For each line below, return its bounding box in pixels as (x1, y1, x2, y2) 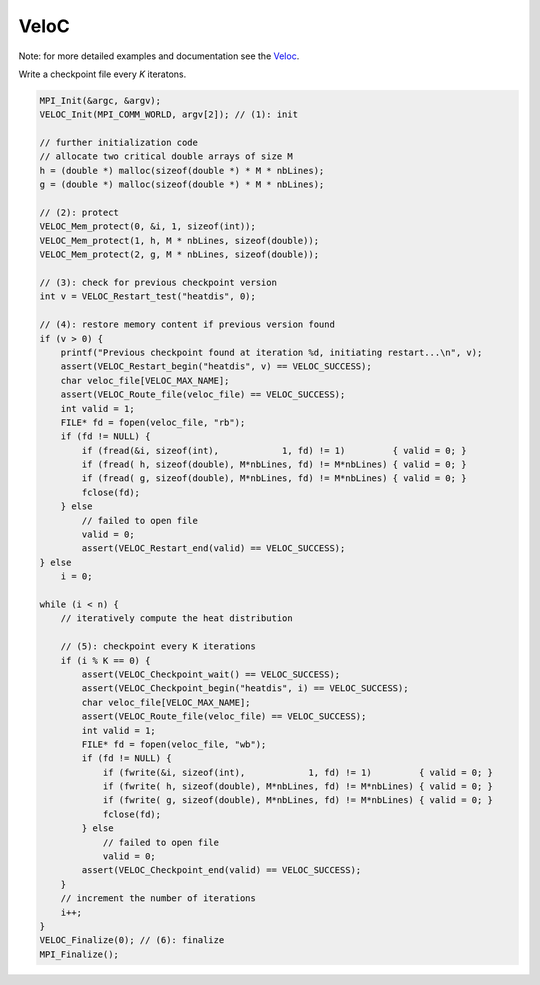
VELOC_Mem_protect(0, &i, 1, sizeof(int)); (39, 221, 257, 232)
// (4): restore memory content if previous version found (39, 319, 335, 330)
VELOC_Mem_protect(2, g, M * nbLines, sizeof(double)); (39, 249, 320, 260)
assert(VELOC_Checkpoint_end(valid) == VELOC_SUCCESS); (81, 865, 362, 876)
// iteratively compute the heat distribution (60, 613, 294, 624)
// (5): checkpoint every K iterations (60, 641, 257, 652)
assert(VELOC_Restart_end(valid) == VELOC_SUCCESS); (81, 543, 346, 554)
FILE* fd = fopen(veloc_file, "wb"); (81, 738, 267, 750)
